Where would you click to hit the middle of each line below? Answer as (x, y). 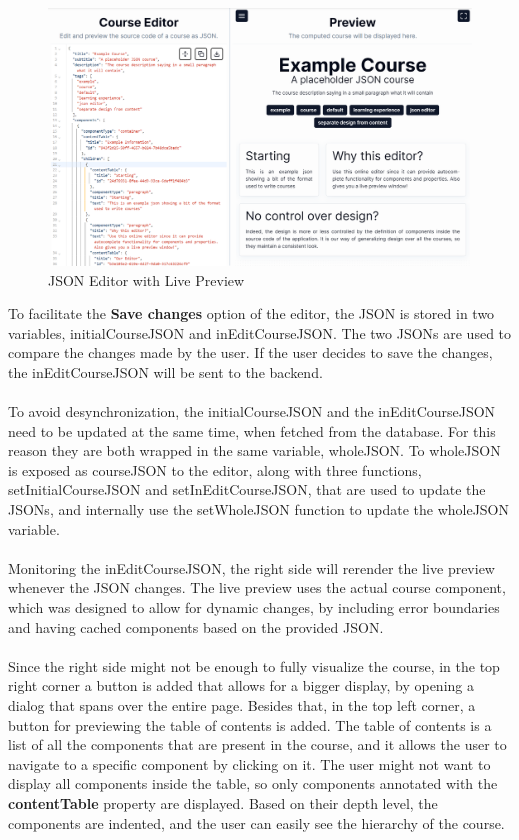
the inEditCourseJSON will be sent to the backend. (165, 371)
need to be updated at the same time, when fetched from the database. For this (252, 430)
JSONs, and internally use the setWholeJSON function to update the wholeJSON (259, 509)
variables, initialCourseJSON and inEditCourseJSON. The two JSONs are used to (260, 332)
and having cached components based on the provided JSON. (196, 626)
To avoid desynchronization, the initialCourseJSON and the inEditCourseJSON (252, 411)
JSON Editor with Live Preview (146, 279)
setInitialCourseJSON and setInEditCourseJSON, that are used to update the (247, 489)
